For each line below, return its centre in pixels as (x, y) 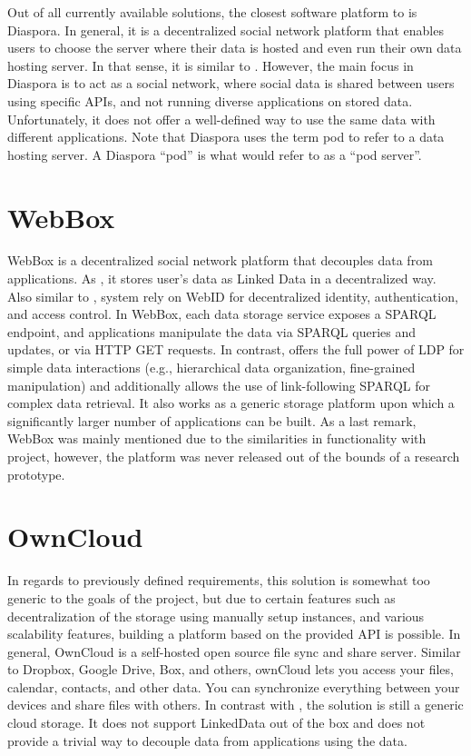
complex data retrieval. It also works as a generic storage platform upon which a (231, 403)
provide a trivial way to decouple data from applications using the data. (207, 740)
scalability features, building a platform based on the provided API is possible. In (234, 634)
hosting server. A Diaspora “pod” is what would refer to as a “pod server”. (215, 154)
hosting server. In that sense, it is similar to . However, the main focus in (211, 65)
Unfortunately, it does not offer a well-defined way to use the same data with (221, 119)
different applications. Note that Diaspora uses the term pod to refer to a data (226, 137)
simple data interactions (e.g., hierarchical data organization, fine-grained (211, 368)
